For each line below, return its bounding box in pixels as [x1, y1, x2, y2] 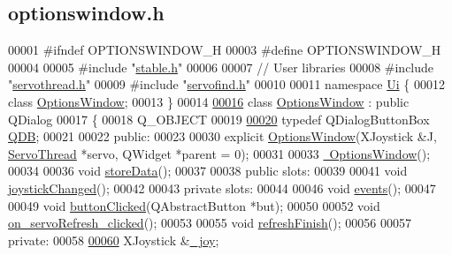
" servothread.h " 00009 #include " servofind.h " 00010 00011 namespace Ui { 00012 [8, 75, 445, 94]
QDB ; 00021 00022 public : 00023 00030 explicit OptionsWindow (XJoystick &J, [8, 127, 437, 146]
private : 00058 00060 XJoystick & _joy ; [8, 230, 219, 249]
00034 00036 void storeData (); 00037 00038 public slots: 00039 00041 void [8, 161, 408, 180]
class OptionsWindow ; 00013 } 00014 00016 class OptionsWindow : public [8, 92, 410, 110]
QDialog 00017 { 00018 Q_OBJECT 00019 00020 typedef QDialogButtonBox [8, 109, 430, 128]
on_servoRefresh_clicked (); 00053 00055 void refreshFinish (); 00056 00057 [8, 214, 411, 232]
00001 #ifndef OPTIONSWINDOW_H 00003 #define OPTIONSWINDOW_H [8, 41, 441, 59]
